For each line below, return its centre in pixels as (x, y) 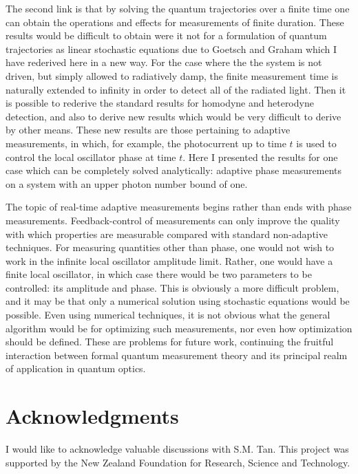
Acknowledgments (92, 416)
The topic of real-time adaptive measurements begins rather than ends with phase (179, 207)
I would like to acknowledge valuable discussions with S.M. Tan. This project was (177, 449)
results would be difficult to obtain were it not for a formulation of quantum (166, 35)
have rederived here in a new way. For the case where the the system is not (164, 62)
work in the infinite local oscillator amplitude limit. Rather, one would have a (169, 260)
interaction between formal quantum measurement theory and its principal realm (177, 355)
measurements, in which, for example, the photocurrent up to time (146, 143)
